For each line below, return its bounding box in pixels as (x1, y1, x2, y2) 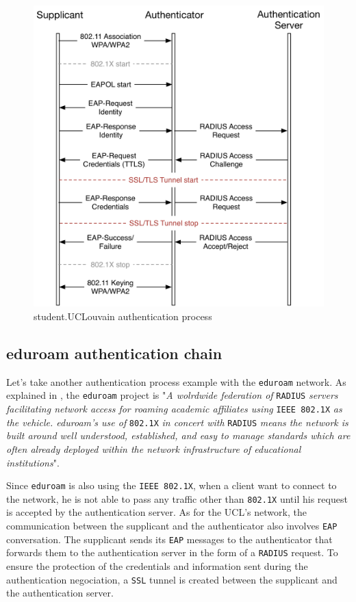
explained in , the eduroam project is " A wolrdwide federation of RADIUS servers (6, 388, 338, 402)
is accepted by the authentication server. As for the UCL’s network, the (6, 505, 307, 519)
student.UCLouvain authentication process (34, 309, 212, 323)
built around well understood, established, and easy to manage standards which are (6, 428, 351, 443)
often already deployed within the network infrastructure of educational (6, 441, 301, 456)
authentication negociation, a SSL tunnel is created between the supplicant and (6, 572, 338, 586)
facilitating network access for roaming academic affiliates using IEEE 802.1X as (6, 402, 342, 416)
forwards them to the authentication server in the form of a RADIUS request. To (6, 545, 338, 560)
